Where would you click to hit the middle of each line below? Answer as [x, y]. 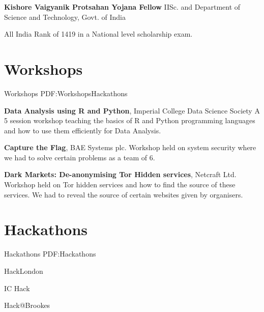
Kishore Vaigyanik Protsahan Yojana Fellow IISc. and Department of [122, 7]
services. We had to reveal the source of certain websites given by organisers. [124, 194]
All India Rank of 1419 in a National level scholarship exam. [98, 34]
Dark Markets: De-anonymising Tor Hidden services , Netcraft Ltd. [120, 174]
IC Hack [17, 288]
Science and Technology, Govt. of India [65, 17]
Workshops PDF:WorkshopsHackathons [66, 93]
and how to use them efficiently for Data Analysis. [83, 130]
